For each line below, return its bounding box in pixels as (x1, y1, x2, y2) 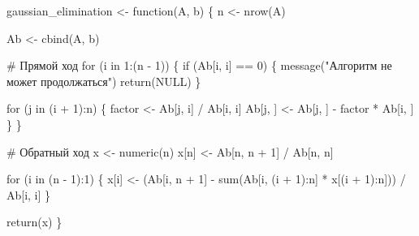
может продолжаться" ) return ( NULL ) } (6, 72, 201, 89)
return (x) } (6, 213, 63, 230)
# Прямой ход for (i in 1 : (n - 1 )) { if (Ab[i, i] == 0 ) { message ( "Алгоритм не (6, 57, 392, 74)
